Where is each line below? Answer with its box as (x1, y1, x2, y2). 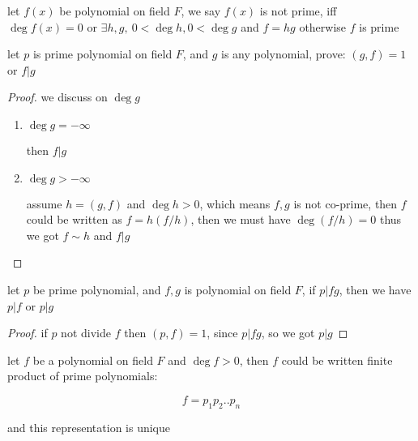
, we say (181, 2, 221, 19)
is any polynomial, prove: (221, 45, 346, 62)
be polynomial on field (59, 2, 170, 19)
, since (207, 324, 238, 341)
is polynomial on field (184, 280, 292, 298)
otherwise (299, 18, 347, 35)
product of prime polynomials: (7, 367, 158, 384)
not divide (61, 324, 111, 341)
